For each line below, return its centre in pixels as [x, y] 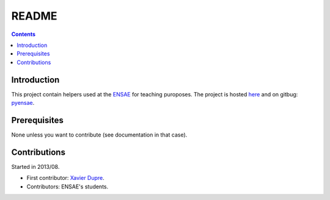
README [34, 16]
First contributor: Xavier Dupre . [66, 178]
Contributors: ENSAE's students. [68, 187]
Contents [24, 34]
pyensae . [23, 103]
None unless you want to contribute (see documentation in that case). [99, 135]
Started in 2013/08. [35, 166]
